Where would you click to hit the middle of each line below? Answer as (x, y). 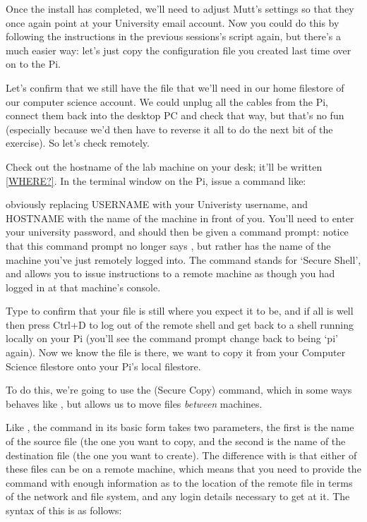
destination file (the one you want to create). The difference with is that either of (181, 455)
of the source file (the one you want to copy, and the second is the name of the (176, 441)
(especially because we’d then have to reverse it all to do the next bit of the (169, 129)
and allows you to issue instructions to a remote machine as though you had (170, 273)
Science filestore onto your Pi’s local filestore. (103, 366)
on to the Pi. (33, 64)
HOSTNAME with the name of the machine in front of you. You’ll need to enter (180, 218)
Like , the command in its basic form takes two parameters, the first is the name (180, 427)
